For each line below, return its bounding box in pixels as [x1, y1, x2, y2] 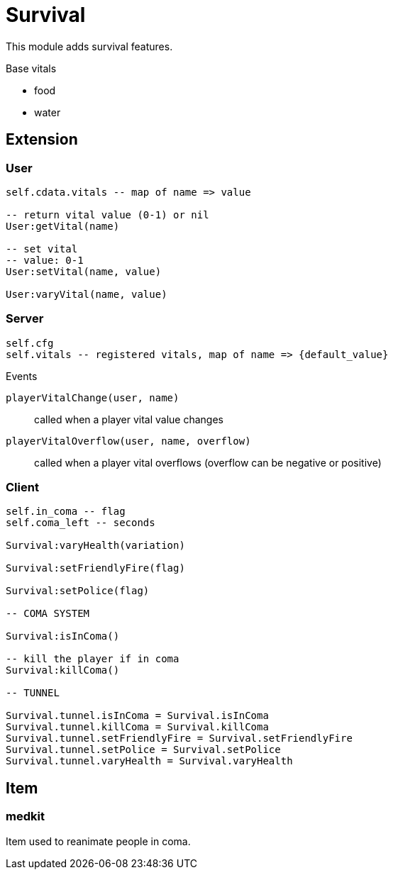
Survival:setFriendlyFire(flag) [6, 562, 185, 574]
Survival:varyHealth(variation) [6, 540, 185, 552]
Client [6, 480, 39, 495]
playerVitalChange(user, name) [6, 391, 179, 403]
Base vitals [6, 62, 57, 74]
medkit [6, 809, 45, 824]
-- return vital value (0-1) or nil [6, 208, 209, 221]
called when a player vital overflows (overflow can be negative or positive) [34, 456, 382, 469]
